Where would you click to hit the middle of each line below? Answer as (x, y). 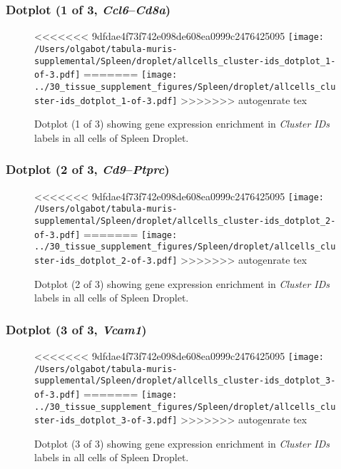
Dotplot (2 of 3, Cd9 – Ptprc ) (88, 169)
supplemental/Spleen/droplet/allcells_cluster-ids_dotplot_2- (185, 221)
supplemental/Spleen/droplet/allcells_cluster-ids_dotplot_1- (185, 61)
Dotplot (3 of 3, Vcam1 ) (76, 329)
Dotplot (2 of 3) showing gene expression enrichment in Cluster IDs (182, 283)
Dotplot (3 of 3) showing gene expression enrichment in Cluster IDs (182, 443)
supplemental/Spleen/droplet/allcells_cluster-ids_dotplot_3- (185, 381)
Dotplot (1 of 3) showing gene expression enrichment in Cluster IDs (182, 124)
